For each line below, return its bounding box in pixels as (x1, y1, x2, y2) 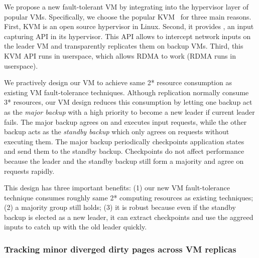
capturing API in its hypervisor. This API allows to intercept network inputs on (4, 31, 251, 41)
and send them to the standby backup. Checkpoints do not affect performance (4, 146, 244, 156)
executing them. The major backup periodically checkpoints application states (4, 136, 244, 146)
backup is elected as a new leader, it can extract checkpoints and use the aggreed (4, 211, 253, 222)
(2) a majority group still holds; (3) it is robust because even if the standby (4, 202, 236, 212)
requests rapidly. (4, 165, 55, 176)
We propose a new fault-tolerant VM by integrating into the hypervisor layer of (4, 2, 248, 12)
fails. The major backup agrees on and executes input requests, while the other (4, 116, 247, 127)
